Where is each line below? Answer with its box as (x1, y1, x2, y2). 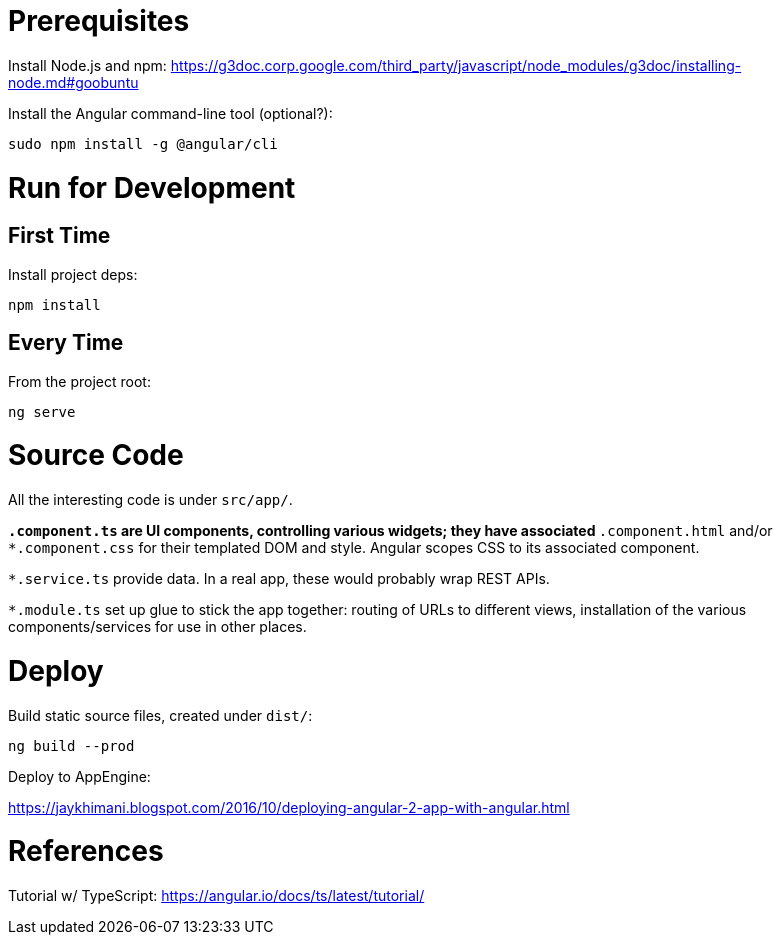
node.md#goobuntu (8, 73, 139, 91)
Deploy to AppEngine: (8, 767, 151, 785)
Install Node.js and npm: (8, 56, 167, 74)
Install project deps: (8, 265, 138, 283)
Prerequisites (8, 4, 190, 38)
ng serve (8, 403, 76, 420)
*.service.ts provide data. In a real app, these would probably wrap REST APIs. (8, 570, 550, 588)
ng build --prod (8, 737, 135, 754)
